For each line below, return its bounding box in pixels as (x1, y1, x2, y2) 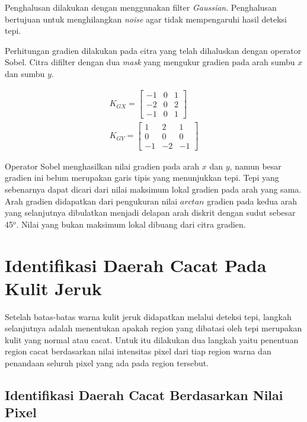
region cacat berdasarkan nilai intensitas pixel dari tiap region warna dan (5, 345, 271, 357)
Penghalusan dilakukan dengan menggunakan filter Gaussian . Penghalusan (5, 1, 277, 13)
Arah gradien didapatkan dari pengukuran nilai (5, 194, 178, 207)
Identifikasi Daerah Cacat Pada (5, 252, 267, 277)
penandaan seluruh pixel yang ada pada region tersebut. (5, 357, 209, 369)
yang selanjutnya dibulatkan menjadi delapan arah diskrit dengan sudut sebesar (5, 206, 296, 219)
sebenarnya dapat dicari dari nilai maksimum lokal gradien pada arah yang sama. (5, 183, 302, 195)
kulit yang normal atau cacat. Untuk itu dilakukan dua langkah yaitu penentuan (5, 333, 299, 346)
